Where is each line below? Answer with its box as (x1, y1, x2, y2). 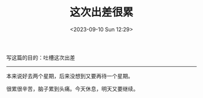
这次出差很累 (69, 5, 134, 19)
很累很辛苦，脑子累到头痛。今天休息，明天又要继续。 (6, 85, 139, 92)
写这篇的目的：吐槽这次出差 (6, 54, 76, 61)
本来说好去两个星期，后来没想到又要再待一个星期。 (6, 72, 134, 79)
